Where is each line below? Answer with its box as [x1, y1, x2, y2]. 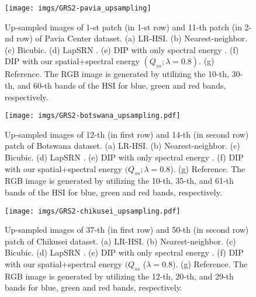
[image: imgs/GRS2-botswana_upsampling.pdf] [5, 111, 181, 120]
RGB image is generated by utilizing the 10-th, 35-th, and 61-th [5, 174, 234, 187]
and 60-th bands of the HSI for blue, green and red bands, [17, 79, 226, 92]
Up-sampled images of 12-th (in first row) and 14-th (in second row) [5, 128, 249, 140]
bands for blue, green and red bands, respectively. [5, 281, 182, 293]
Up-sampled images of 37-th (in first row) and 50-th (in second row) [5, 223, 249, 236]
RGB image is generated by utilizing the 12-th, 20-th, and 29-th [5, 270, 234, 282]
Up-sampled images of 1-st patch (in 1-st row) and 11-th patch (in [5, 20, 242, 33]
